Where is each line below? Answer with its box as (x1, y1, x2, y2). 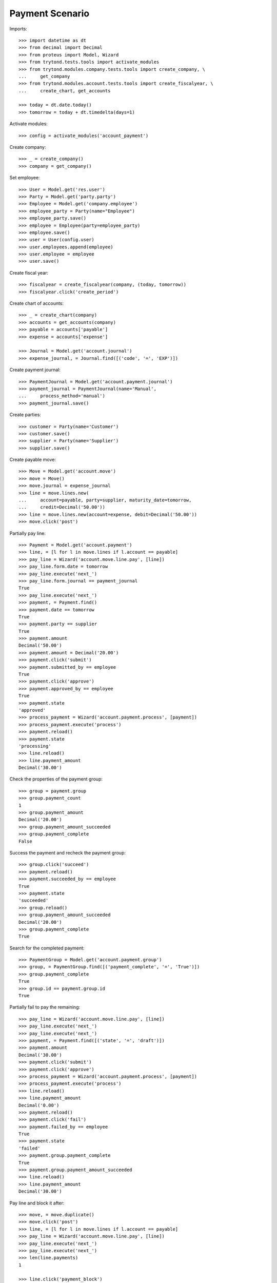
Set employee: (9, 174, 41, 181)
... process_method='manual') (18, 393, 105, 399)
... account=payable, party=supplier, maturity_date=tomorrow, (18, 497, 192, 503)
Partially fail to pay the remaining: (9, 1004, 81, 1010)
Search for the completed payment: (9, 945, 85, 951)
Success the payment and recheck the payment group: (9, 850, 126, 856)
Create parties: (9, 412, 41, 418)
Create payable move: (9, 457, 56, 463)
